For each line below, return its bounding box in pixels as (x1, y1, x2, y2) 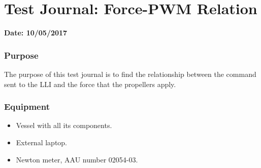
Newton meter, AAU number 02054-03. (16, 154, 138, 164)
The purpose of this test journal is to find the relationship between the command (4, 68, 256, 79)
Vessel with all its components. (16, 120, 112, 131)
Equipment (4, 100, 50, 113)
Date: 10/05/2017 (4, 27, 68, 38)
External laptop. (16, 137, 68, 147)
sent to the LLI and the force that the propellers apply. (4, 78, 176, 89)
